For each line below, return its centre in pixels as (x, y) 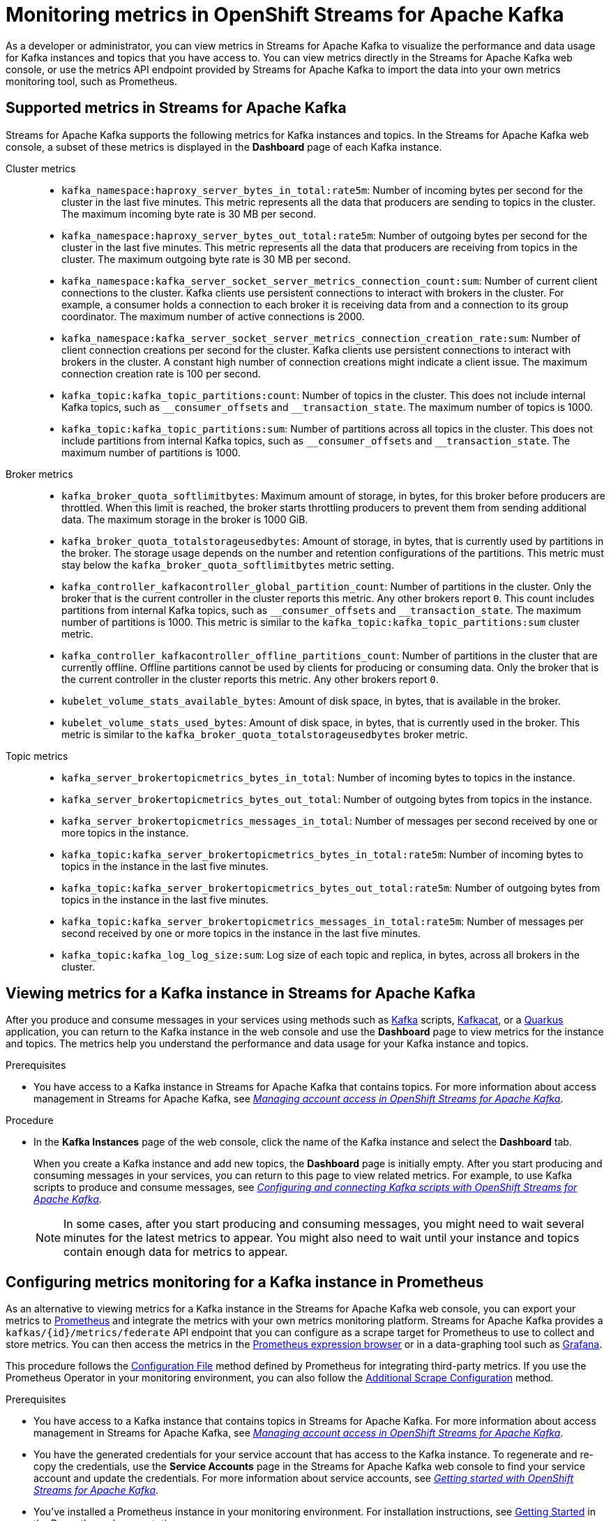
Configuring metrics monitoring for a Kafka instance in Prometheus (245, 1282)
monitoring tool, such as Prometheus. (91, 81)
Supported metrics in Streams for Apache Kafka (176, 108)
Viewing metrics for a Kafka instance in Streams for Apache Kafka (241, 994)
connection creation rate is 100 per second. (161, 373)
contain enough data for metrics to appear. (176, 1252)
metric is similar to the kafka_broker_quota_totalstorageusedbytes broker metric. (265, 734)
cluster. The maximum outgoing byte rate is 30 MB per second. (206, 259)
